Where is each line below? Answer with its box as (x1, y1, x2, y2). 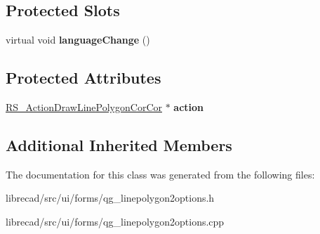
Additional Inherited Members (6, 134, 232, 155)
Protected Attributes (6, 67, 161, 89)
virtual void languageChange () (6, 32, 150, 47)
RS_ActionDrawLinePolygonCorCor (6, 100, 162, 114)
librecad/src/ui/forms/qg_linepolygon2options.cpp (6, 214, 225, 228)
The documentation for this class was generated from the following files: (6, 167, 315, 181)
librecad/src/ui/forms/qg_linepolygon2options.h (6, 190, 215, 205)
